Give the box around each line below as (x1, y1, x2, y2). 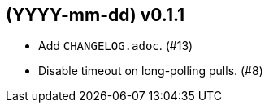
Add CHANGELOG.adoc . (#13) (38, 39, 193, 53)
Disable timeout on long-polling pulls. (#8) (38, 64, 263, 78)
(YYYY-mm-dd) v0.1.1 (6, 5, 185, 25)
